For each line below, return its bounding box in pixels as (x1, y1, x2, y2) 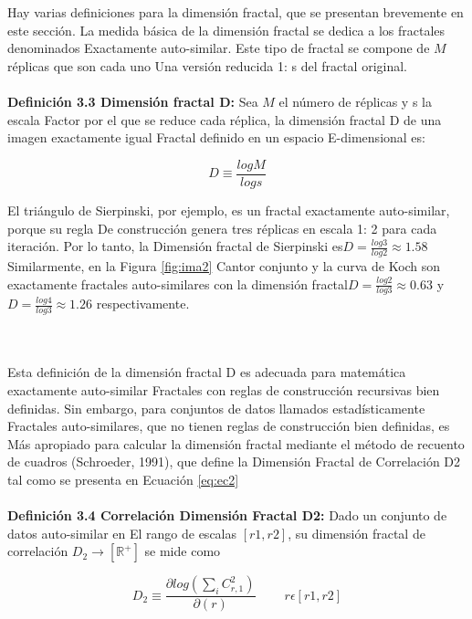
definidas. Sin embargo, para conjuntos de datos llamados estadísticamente (7, 398, 425, 417)
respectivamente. (96, 294, 190, 313)
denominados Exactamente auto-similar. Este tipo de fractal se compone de (7, 38, 430, 58)
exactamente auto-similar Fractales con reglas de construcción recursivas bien (7, 381, 440, 400)
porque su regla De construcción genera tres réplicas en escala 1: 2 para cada (7, 218, 437, 237)
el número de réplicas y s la (278, 92, 432, 111)
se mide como (144, 541, 221, 561)
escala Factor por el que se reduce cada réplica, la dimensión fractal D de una (7, 110, 442, 129)
